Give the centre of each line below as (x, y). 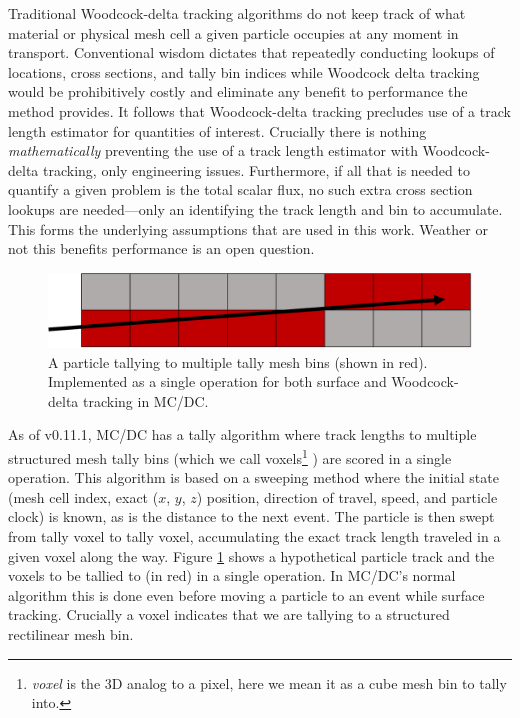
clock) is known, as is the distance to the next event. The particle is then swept (251, 516)
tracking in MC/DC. (145, 400)
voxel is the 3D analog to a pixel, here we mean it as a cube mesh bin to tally (269, 682)
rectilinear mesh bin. (71, 634)
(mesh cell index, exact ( (83, 496)
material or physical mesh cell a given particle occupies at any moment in (233, 32)
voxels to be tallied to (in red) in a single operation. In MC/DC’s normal (232, 575)
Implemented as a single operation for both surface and (217, 381)
